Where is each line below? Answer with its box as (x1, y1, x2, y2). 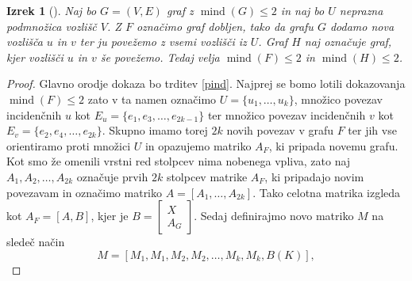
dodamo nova (329, 17, 395, 34)
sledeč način (6, 234, 65, 250)
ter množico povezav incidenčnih (207, 106, 366, 123)
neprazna (339, 2, 383, 18)
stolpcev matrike (166, 168, 248, 184)
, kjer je (90, 207, 129, 224)
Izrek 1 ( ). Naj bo (6, 2, 97, 18)
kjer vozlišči (6, 48, 64, 65)
